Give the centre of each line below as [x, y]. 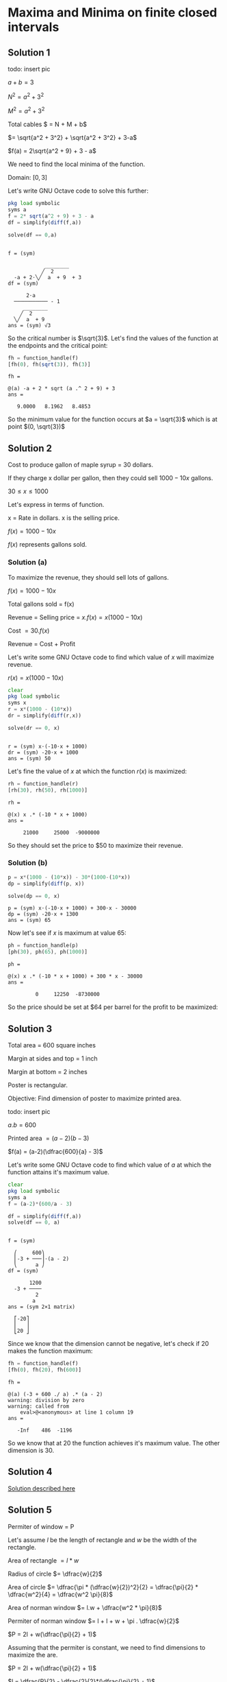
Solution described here [42, 1488]
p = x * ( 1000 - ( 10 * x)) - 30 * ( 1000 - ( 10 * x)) [69, 877]
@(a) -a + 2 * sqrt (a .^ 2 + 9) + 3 [62, 389]
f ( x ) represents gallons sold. [48, 545]
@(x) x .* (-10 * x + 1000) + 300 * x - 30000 [75, 976]
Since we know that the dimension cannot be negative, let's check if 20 [108, 1344]
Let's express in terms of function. [56, 505]
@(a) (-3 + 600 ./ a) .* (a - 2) [55, 1395]
